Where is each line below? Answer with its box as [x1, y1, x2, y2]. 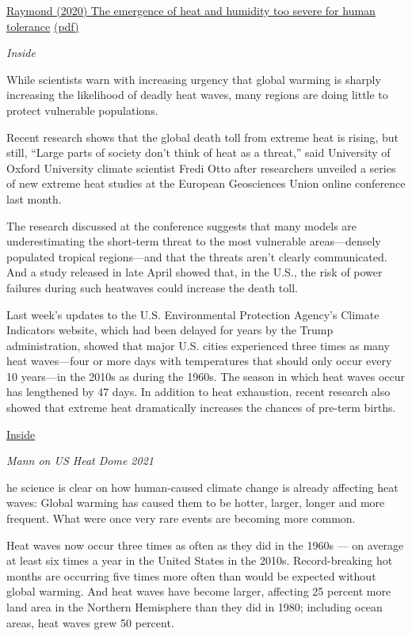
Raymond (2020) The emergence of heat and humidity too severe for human [6, 2, 376, 18]
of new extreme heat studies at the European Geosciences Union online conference [6, 175, 406, 192]
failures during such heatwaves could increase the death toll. [6, 279, 298, 295]
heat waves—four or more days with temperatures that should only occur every [6, 352, 392, 369]
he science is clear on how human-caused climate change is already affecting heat [6, 478, 399, 495]
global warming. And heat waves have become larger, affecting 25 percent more [6, 583, 391, 600]
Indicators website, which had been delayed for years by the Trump [6, 322, 334, 338]
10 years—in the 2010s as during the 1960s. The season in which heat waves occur [6, 368, 406, 384]
